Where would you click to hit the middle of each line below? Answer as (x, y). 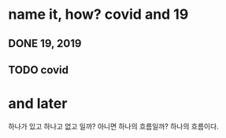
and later (38, 104)
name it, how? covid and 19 (98, 15)
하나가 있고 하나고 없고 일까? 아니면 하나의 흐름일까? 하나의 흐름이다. (113, 126)
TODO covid (39, 69)
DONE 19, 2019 (45, 44)
